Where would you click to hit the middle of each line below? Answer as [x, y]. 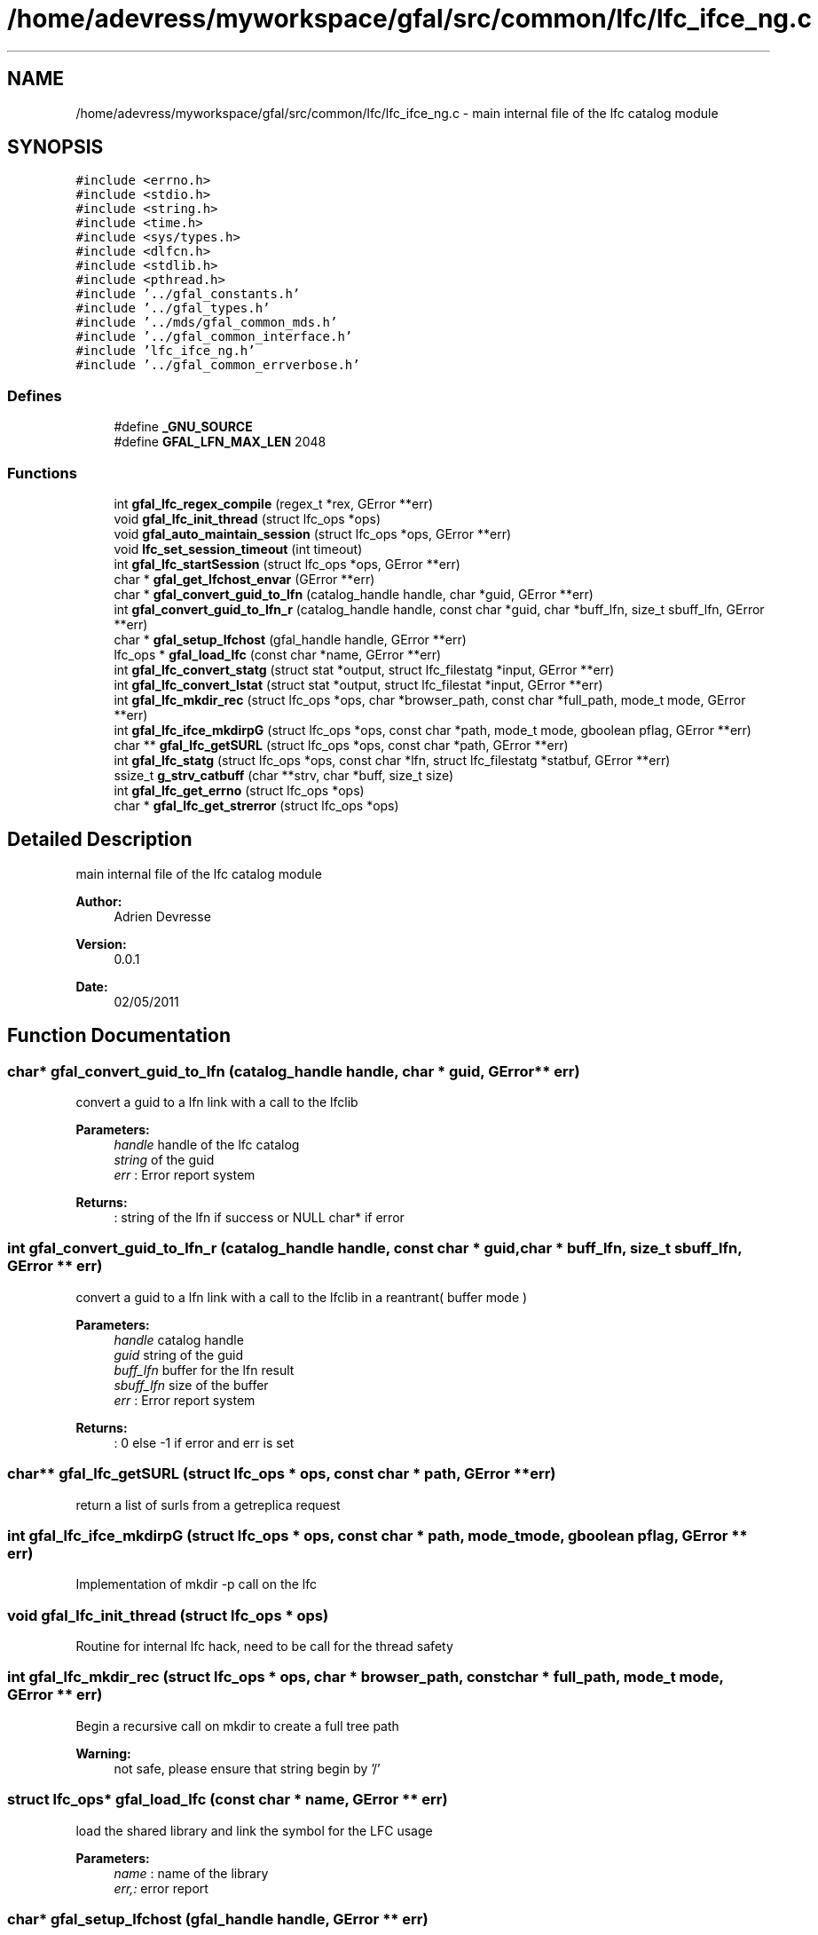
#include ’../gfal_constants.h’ [188, 294]
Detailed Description [100, 840]
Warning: [103, 1753]
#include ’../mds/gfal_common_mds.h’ [207, 323]
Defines [35, 395]
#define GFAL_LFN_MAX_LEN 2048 [220, 442]
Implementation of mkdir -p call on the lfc [197, 1584]
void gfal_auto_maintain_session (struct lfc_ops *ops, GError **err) [313, 533]
